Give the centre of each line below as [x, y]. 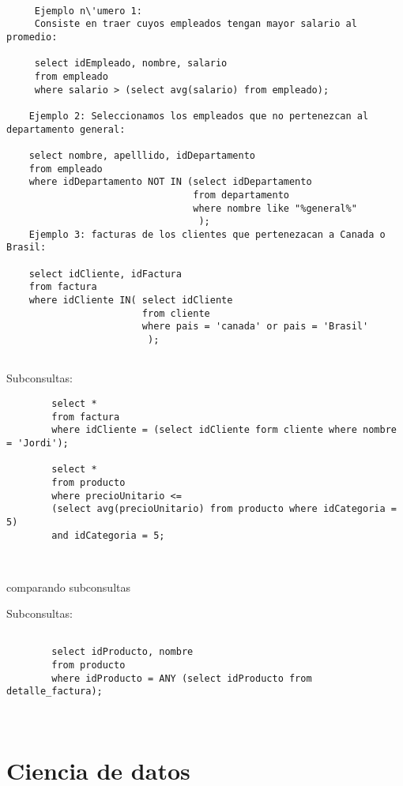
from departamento [241, 195]
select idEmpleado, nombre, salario [131, 64]
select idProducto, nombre [122, 652]
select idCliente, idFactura [105, 274]
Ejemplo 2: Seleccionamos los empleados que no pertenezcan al [199, 116]
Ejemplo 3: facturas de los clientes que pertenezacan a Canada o [207, 234]
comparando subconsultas [69, 587]
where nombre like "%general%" [275, 208]
